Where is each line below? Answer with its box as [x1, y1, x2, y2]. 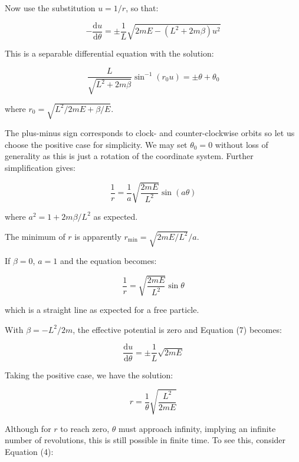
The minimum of [5, 230, 65, 242]
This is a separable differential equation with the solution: [5, 47, 214, 60]
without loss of [215, 138, 268, 150]
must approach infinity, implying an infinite [119, 422, 276, 434]
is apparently [74, 230, 121, 242]
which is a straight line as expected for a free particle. [5, 303, 199, 316]
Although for [5, 422, 51, 434]
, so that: [126, 2, 159, 14]
